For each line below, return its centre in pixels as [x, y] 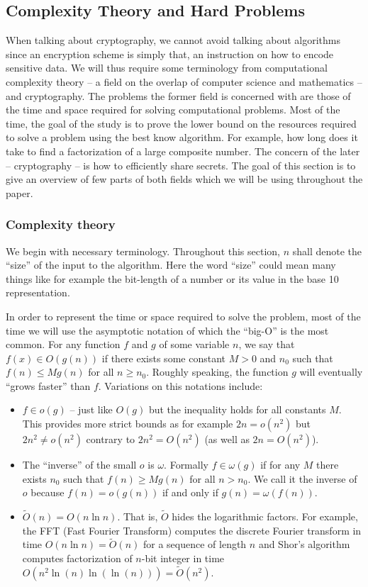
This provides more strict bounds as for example [128, 424]
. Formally [186, 465]
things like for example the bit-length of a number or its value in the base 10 [172, 278]
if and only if [190, 492]
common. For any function [63, 344]
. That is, [138, 516]
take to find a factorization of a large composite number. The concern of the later [183, 151]
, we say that [267, 344]
